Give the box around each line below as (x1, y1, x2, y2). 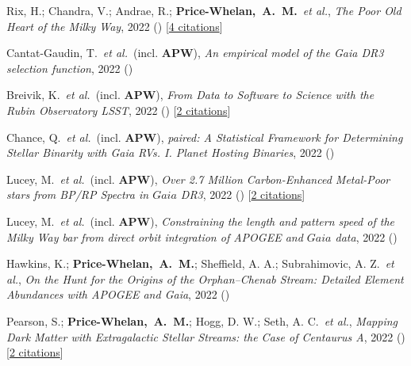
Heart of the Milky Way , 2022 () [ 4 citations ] (6, 17, 223, 34)
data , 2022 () (335, 228, 398, 245)
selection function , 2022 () (6, 59, 133, 76)
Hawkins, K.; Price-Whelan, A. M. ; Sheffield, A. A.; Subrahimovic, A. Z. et (6, 255, 394, 272)
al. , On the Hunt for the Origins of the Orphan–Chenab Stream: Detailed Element (6, 270, 404, 287)
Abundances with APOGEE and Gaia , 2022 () (6, 286, 230, 303)
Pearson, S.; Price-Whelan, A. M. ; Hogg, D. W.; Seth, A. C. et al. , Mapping (6, 312, 398, 329)
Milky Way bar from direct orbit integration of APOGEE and (6, 228, 303, 245)
